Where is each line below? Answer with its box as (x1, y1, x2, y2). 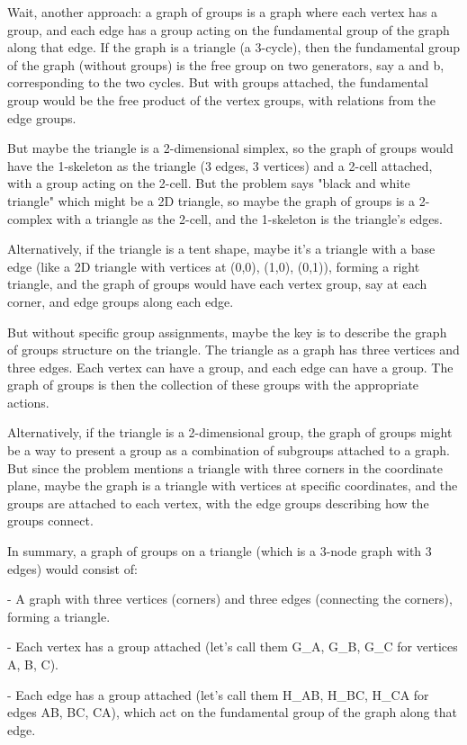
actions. (7, 392, 49, 411)
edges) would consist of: (7, 559, 138, 578)
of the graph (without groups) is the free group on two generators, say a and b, (7, 55, 445, 74)
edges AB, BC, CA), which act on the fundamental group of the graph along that (7, 703, 457, 722)
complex (7, 209, 53, 228)
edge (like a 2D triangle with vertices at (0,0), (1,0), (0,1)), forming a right (7, 256, 420, 275)
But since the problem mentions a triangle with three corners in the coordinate (7, 458, 444, 477)
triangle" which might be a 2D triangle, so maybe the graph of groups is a (7, 191, 416, 210)
